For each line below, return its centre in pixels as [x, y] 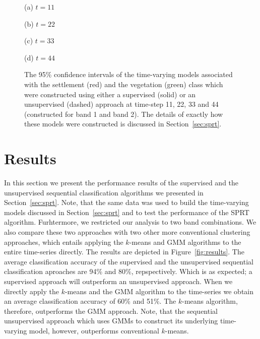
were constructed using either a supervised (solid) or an [110, 94]
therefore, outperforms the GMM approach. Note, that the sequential [111, 311]
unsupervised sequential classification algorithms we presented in [104, 192]
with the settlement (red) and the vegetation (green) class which [124, 84]
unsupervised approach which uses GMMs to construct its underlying [111, 321]
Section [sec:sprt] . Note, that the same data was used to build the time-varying [126, 202]
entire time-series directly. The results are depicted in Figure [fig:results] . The [124, 252]
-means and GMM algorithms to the [185, 242]
